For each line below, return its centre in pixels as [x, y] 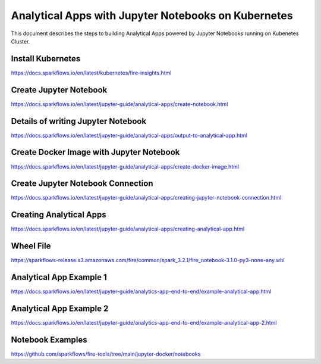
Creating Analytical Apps [59, 215]
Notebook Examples [49, 340]
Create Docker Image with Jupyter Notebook [95, 152]
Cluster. [21, 41]
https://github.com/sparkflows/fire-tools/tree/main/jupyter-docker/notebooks [106, 354]
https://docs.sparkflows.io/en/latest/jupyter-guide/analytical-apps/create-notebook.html [119, 104]
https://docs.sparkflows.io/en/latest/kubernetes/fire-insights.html [91, 73]
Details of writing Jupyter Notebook [79, 121]
